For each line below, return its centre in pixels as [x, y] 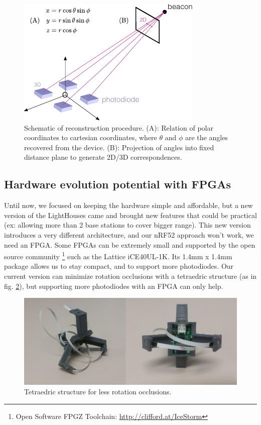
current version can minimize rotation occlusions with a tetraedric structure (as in [130, 276]
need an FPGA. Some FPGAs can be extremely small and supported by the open [130, 244]
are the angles [207, 137]
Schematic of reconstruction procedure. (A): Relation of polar [119, 127]
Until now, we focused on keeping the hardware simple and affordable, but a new [128, 205]
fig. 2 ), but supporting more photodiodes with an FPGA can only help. [114, 286]
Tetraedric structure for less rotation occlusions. [98, 392]
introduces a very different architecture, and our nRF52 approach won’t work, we [129, 234]
